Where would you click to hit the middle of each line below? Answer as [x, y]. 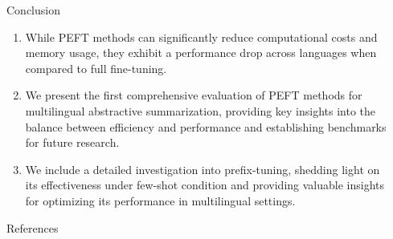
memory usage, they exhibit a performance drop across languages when [201, 53]
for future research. [72, 142]
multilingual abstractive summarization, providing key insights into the [201, 110]
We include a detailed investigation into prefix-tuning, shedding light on [203, 169]
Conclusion [33, 10]
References [33, 227]
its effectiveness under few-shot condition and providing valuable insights [205, 185]
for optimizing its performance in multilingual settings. [160, 200]
